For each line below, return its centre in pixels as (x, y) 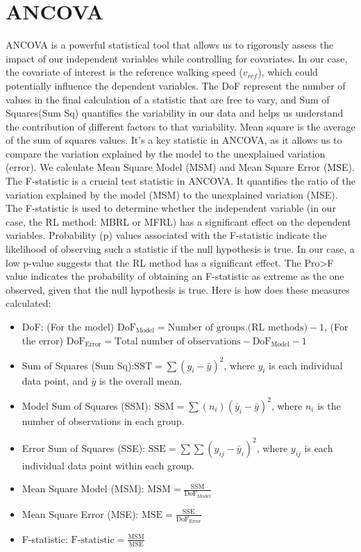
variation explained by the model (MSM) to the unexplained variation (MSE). (172, 194)
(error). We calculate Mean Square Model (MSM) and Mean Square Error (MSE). (180, 167)
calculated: (28, 303)
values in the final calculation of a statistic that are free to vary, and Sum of (168, 99)
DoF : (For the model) (68, 326)
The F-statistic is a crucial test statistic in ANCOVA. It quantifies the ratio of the (180, 181)
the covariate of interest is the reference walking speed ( (124, 72)
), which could (288, 72)
